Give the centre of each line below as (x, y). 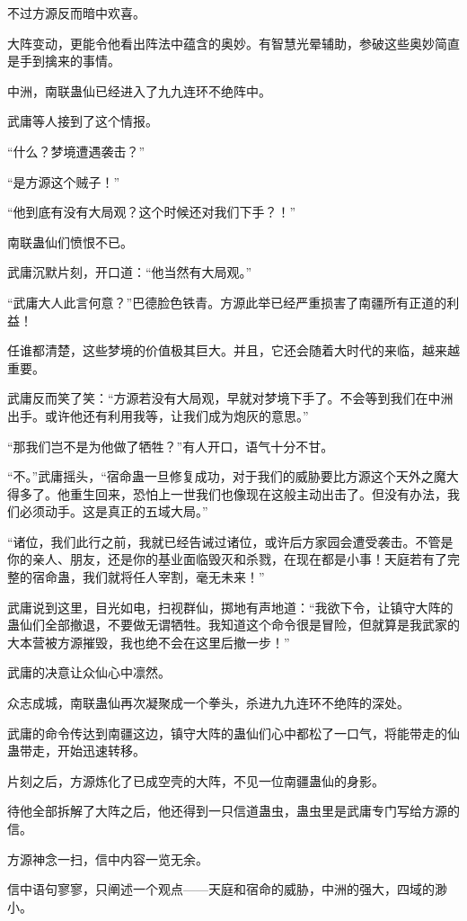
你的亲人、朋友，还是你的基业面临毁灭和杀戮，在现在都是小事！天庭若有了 (227, 559)
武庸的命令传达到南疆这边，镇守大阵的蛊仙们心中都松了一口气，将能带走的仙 (233, 733)
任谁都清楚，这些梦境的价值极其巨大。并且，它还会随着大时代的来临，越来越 (233, 350)
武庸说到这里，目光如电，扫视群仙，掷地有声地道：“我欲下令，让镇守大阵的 (230, 607)
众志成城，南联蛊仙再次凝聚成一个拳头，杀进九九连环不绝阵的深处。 (208, 703)
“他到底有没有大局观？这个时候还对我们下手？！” (152, 212)
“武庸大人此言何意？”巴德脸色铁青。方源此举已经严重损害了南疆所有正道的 (227, 302)
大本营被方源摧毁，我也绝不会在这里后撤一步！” (149, 642)
